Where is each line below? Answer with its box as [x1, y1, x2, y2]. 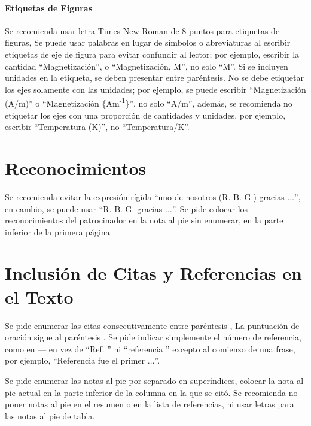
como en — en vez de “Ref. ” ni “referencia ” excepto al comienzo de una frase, [5, 342, 295, 355]
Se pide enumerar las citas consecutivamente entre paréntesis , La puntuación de [5, 319, 300, 331]
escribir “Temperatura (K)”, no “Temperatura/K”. [5, 120, 190, 133]
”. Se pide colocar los [172, 202, 248, 214]
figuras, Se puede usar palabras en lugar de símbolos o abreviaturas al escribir [5, 36, 291, 49]
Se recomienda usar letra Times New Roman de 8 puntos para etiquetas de [5, 24, 280, 37]
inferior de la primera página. [5, 225, 112, 238]
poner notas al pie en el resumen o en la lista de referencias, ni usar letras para [5, 398, 294, 410]
